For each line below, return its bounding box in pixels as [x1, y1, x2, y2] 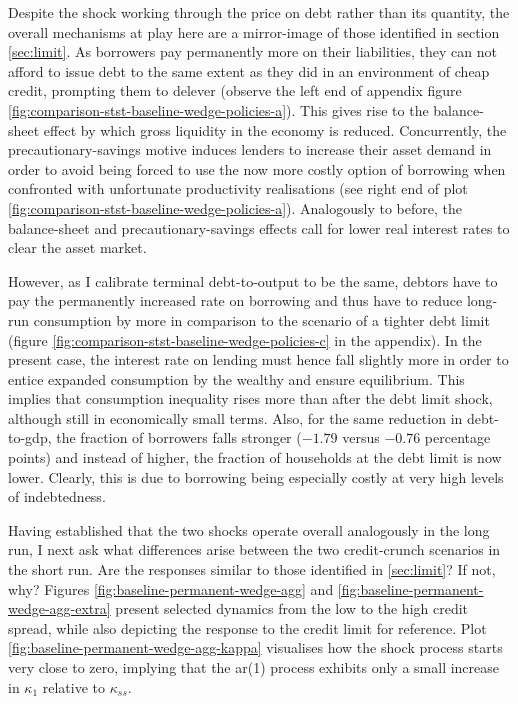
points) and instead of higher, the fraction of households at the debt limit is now [8, 447, 502, 468]
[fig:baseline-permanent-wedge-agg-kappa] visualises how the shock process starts [8, 637, 503, 658]
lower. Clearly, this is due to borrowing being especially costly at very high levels [8, 466, 504, 487]
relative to [42, 676, 106, 697]
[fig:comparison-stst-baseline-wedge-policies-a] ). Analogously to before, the [8, 197, 462, 218]
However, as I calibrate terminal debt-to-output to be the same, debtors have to [8, 270, 498, 291]
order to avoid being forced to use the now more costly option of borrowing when [8, 158, 506, 179]
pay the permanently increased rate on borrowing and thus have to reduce [8, 290, 463, 311]
